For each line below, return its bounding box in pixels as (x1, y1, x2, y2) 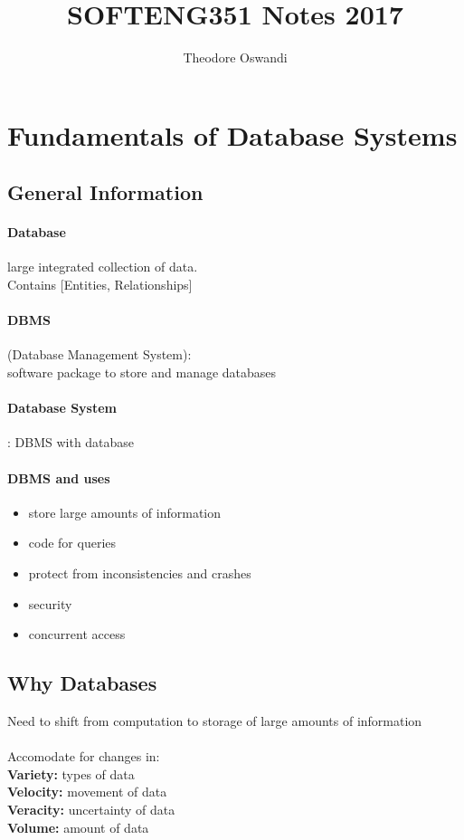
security (28, 594, 72, 613)
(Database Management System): (7, 345, 192, 364)
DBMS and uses (7, 468, 110, 487)
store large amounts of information (28, 502, 222, 521)
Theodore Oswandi (183, 48, 288, 67)
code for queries (28, 533, 117, 552)
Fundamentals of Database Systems (7, 116, 458, 153)
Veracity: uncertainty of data (7, 799, 175, 818)
